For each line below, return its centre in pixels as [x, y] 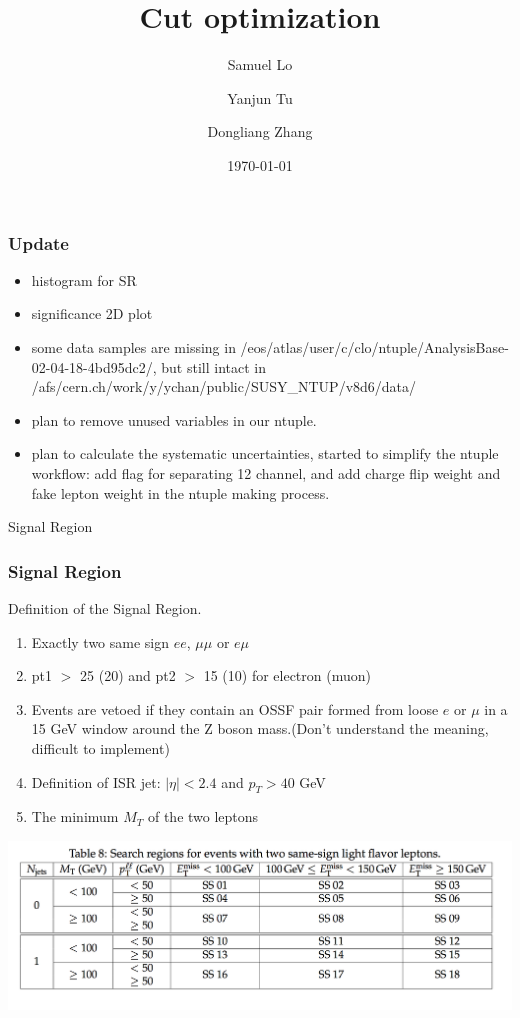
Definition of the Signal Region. [105, 607]
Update [38, 242]
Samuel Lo [260, 64]
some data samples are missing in [133, 346]
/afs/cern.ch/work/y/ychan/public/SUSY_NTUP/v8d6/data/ [224, 386]
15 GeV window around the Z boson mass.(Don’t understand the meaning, [260, 728]
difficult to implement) [100, 747]
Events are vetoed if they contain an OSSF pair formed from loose [235, 708]
